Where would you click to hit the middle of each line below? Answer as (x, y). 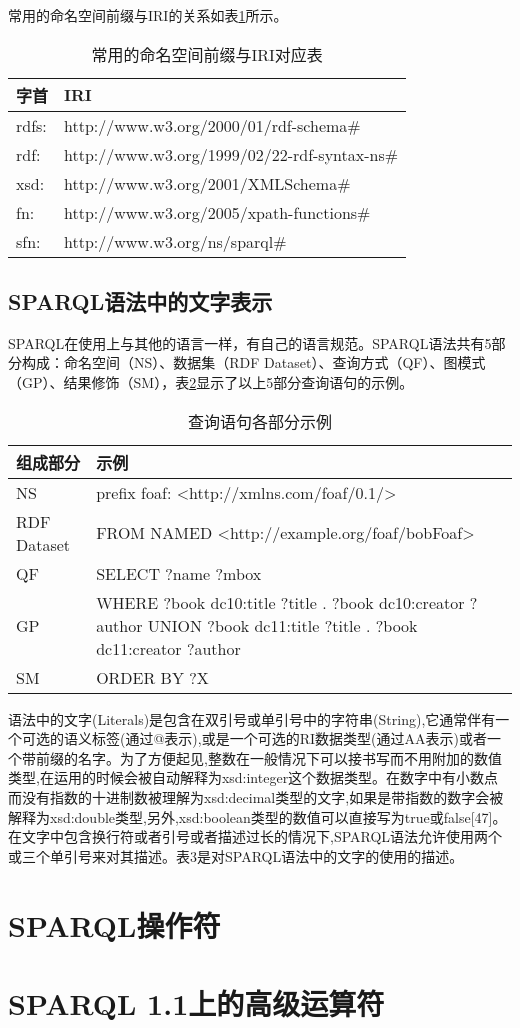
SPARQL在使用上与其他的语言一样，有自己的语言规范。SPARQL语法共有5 (250, 342)
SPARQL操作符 (114, 924)
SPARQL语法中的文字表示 (140, 300)
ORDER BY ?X (152, 677)
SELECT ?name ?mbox (179, 573)
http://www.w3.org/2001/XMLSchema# (207, 183)
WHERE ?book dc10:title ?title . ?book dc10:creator (280, 602)
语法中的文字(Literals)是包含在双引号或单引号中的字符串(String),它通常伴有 (252, 718)
